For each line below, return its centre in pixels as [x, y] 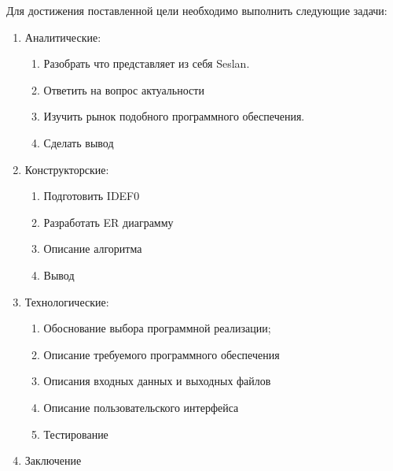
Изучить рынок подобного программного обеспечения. [174, 116]
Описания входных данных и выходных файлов [157, 381]
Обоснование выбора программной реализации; [157, 328]
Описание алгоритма [93, 248]
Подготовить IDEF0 [92, 196]
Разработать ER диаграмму [108, 222]
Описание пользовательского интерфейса [141, 407]
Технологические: [67, 301]
